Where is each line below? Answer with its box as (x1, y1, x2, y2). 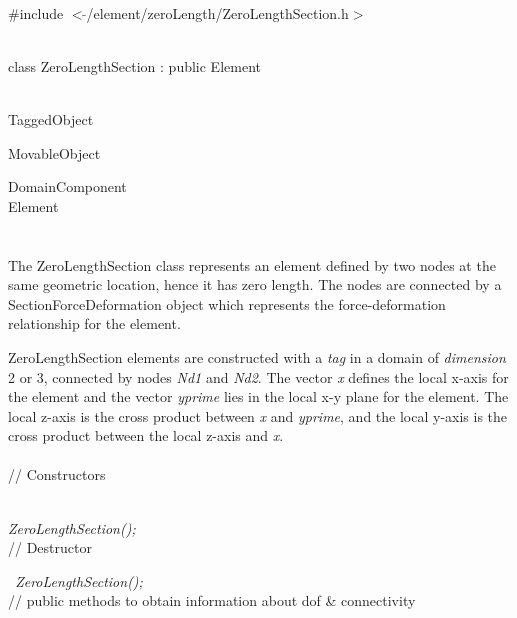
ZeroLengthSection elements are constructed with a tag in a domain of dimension (8, 346, 506, 367)
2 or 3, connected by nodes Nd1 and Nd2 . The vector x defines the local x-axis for (8, 366, 509, 387)
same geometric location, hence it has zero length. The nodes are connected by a (8, 274, 502, 295)
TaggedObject (8, 108, 94, 129)
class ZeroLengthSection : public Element (8, 55, 261, 76)
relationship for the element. (8, 313, 181, 334)
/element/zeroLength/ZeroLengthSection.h (86, 2, 349, 23)
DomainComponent (8, 176, 127, 197)
